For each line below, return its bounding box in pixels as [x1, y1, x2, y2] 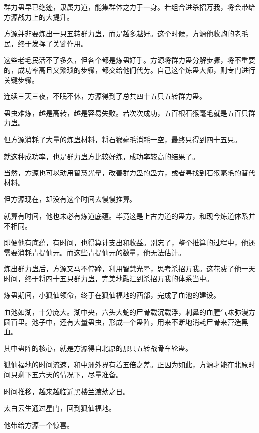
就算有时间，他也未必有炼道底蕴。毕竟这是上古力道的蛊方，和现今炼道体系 [4, 210, 248, 221]
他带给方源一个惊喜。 [4, 419, 74, 430]
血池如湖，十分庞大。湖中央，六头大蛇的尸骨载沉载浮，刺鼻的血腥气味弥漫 [4, 307, 248, 317]
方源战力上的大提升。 [4, 11, 74, 22]
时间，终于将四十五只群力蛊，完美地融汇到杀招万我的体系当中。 [4, 273, 213, 283]
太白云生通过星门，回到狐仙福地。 [4, 403, 116, 413]
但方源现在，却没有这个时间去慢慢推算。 [4, 194, 136, 204]
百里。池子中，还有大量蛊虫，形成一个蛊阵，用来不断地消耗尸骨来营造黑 [10, 316, 248, 327]
